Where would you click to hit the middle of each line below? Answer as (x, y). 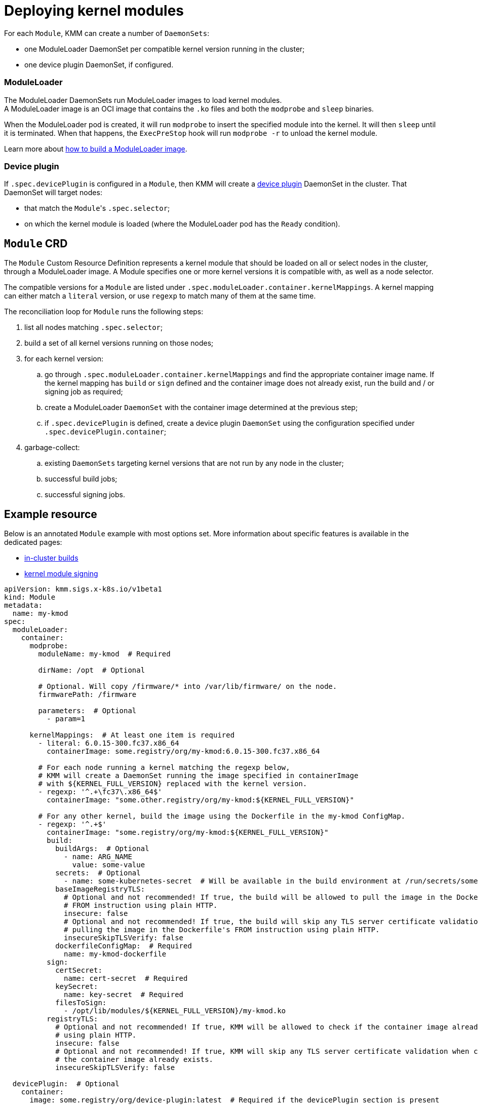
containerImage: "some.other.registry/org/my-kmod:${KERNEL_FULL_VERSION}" (201, 800)
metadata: (23, 605)
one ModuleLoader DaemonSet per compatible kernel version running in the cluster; (165, 49)
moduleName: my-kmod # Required (104, 654)
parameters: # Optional (87, 710)
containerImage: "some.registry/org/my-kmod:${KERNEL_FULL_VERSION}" (188, 832)
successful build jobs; (81, 479)
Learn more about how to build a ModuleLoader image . (96, 149)
